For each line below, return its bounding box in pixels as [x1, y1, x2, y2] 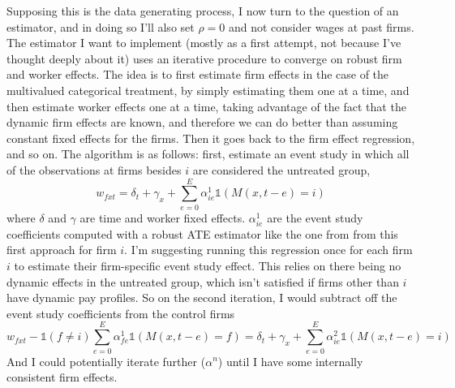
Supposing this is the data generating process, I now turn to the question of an [6, 2, 399, 19]
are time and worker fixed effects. [79, 209, 246, 226]
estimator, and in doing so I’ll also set [6, 18, 195, 35]
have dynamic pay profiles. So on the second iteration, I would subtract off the [6, 289, 397, 306]
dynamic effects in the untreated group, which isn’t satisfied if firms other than [6, 273, 399, 290]
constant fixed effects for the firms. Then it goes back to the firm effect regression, [6, 129, 415, 146]
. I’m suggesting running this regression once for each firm [124, 241, 413, 258]
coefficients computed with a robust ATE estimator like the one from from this [6, 225, 398, 242]
